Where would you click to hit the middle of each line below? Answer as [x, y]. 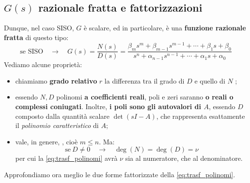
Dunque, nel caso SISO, [39, 28]
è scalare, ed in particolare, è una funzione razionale [165, 28]
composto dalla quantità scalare [62, 116]
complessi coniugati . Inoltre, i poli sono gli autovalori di [108, 106]
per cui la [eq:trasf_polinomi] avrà [66, 158]
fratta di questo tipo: [36, 37]
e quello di [210, 80]
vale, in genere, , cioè [47, 141]
